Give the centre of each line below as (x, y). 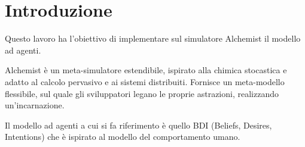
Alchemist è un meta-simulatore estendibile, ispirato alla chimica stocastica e (146, 70)
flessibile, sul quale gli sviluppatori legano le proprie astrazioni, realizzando (142, 93)
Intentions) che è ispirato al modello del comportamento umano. (123, 137)
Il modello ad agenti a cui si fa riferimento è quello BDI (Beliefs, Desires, (138, 125)
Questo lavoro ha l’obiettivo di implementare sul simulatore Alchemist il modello (153, 38)
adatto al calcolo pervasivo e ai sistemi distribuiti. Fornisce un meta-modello (145, 81)
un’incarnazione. (35, 105)
